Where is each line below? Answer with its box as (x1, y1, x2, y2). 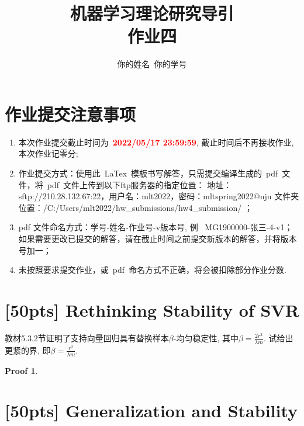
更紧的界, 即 (5, 344, 51, 356)
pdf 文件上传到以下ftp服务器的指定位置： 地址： (47, 178, 232, 191)
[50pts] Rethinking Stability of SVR (5, 297, 299, 321)
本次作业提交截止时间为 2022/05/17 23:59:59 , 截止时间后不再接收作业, (18, 136, 294, 148)
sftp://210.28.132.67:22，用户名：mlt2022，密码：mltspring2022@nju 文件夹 (18, 190, 299, 202)
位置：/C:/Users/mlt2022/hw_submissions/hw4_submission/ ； (18, 201, 253, 213)
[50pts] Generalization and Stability (5, 399, 298, 422)
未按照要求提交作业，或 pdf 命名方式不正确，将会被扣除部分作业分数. (18, 264, 286, 276)
